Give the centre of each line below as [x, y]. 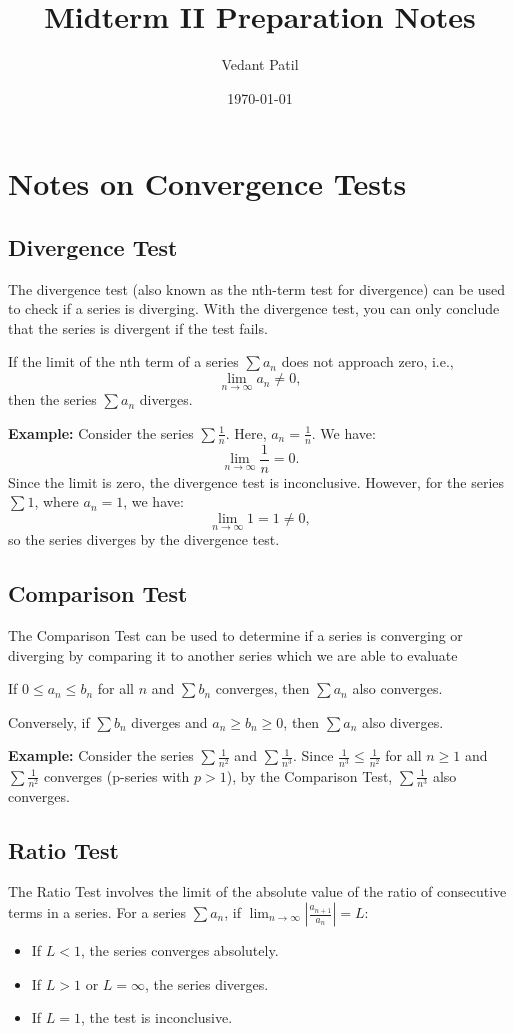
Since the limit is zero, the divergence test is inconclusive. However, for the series [256, 481]
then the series [52, 399]
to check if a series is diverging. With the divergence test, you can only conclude [254, 308]
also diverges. [402, 721]
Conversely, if [49, 721]
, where [56, 501]
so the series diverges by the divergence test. [144, 539]
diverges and [169, 721]
